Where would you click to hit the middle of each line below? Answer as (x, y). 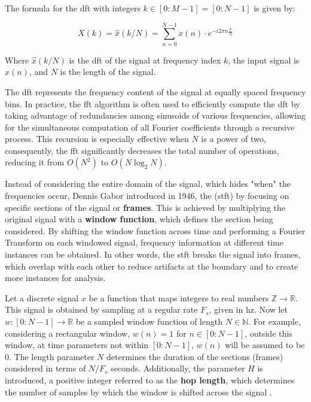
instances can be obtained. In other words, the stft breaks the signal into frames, (153, 254)
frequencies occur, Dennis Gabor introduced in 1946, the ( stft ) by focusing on (147, 196)
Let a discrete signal (42, 297)
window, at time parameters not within (77, 345)
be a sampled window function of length (149, 321)
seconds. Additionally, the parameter (178, 368)
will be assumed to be (265, 345)
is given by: (275, 8)
